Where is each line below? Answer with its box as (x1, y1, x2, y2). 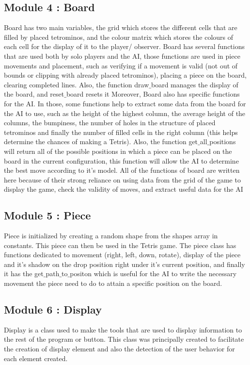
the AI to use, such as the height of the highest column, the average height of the (4, 108, 246, 118)
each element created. (4, 353, 68, 363)
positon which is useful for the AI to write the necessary (70, 268, 237, 279)
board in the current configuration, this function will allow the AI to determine (4, 155, 239, 166)
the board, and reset (4, 89, 64, 99)
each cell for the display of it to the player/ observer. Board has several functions (4, 41, 245, 51)
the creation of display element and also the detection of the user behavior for (4, 344, 235, 354)
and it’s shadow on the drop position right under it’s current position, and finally (4, 259, 245, 269)
